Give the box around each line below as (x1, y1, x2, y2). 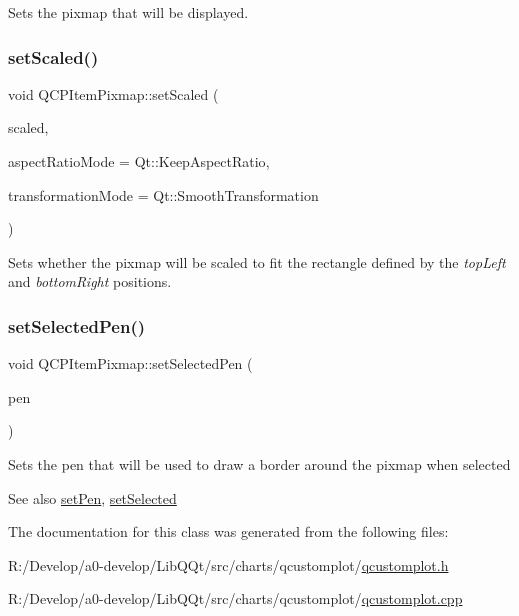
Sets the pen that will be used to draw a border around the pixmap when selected (8, 453, 511, 474)
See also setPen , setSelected (8, 487, 177, 508)
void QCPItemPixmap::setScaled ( (8, 83, 219, 104)
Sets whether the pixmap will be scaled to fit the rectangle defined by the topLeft (8, 251, 506, 272)
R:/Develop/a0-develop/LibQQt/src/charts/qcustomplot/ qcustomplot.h (8, 554, 449, 575)
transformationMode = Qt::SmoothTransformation (8, 184, 319, 205)
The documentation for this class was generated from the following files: (8, 521, 449, 542)
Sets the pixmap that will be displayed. (8, 2, 249, 22)
